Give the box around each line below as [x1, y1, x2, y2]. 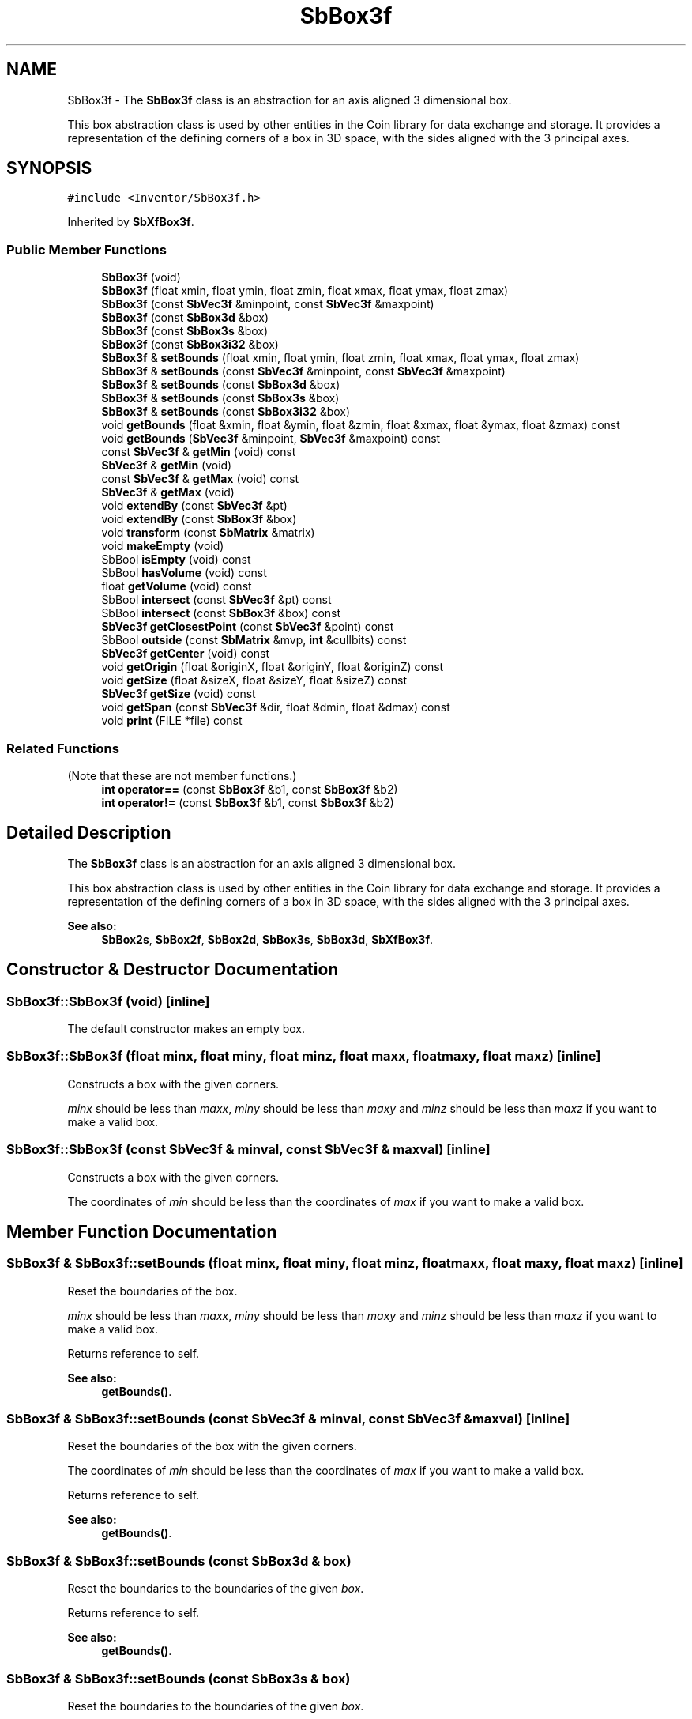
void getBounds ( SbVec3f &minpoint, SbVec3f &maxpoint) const [101, 432, 441, 446]
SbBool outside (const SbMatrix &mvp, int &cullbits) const [101, 633, 407, 647]
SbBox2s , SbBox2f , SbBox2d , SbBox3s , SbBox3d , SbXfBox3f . [101, 932, 434, 946]
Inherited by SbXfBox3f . [67, 215, 194, 229]
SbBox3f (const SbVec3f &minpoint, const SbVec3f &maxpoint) [101, 297, 434, 311]
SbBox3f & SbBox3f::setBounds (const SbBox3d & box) [6, 1552, 352, 1569]
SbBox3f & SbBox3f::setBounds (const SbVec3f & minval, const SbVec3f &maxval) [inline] [6, 1411, 570, 1427]
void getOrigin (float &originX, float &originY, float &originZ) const [101, 660, 444, 674]
